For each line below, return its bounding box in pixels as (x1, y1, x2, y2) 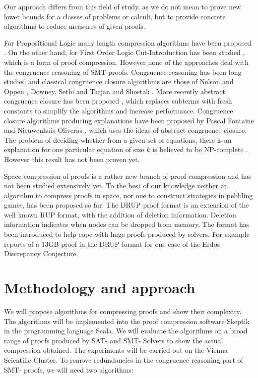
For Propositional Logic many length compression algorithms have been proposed (4, 37, 252, 48)
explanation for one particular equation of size (4, 144, 144, 155)
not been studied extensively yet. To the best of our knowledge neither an (4, 180, 228, 191)
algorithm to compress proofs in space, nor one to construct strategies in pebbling (4, 190, 253, 200)
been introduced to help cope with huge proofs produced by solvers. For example (4, 229, 250, 239)
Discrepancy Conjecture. (4, 248, 78, 259)
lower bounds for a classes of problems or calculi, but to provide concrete (4, 11, 226, 21)
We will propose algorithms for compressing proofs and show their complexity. (4, 306, 242, 316)
